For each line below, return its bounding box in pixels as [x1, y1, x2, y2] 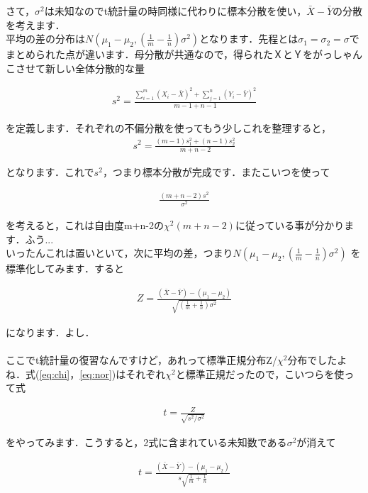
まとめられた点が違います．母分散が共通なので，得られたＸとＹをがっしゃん [6, 47, 362, 62]
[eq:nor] [79, 366, 112, 381]
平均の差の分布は [6, 31, 85, 46]
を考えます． [6, 17, 65, 32]
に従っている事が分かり [235, 218, 345, 233]
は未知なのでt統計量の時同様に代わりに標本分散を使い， [44, 4, 307, 18]
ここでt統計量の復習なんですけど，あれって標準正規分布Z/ [6, 353, 277, 367]
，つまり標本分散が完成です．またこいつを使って [102, 165, 330, 179]
